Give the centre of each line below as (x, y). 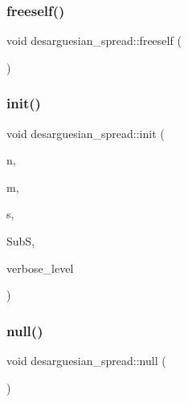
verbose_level (40, 268)
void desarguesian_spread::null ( (86, 360)
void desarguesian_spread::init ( (86, 133)
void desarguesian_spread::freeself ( (94, 41)
